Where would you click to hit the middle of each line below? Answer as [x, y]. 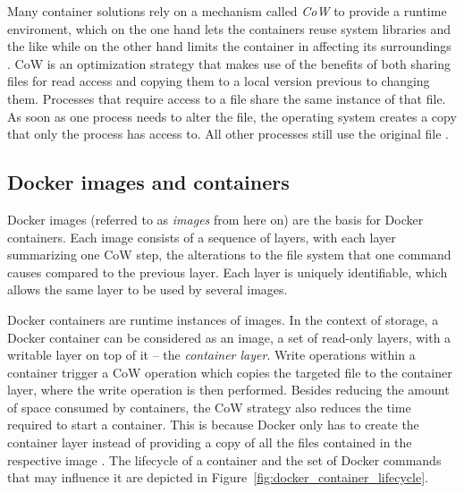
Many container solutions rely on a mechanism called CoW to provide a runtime [227, 11]
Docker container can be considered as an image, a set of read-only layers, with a [229, 337]
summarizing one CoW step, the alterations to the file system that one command [229, 255]
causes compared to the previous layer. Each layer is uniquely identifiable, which [228, 272]
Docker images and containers [148, 182]
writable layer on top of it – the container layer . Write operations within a [211, 355]
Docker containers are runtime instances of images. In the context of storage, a [223, 319]
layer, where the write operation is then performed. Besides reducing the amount [228, 390]
